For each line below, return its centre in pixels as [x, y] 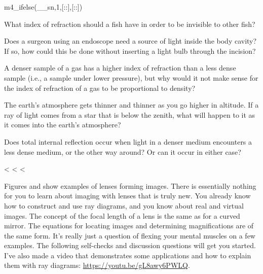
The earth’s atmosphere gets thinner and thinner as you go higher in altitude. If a [131, 105]
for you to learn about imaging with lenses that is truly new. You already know [127, 196]
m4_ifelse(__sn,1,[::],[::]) [43, 7]
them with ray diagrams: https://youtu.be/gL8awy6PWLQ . [97, 265]
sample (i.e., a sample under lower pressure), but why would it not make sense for [131, 77]
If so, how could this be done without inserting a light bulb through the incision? [130, 50]
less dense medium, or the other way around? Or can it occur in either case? [123, 151]
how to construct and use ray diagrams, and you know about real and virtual [124, 205]
